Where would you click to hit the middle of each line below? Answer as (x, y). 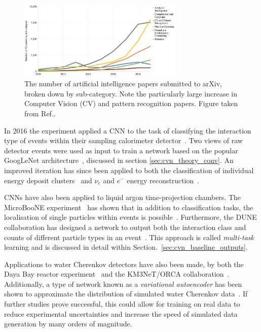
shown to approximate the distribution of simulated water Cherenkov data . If (126, 294)
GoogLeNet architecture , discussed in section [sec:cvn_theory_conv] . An (119, 160)
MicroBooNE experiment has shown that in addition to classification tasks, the (129, 207)
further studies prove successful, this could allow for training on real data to (122, 304)
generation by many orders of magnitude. (68, 324)
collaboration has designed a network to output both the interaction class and (125, 227)
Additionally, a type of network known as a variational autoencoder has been (123, 284)
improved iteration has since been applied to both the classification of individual (129, 170)
